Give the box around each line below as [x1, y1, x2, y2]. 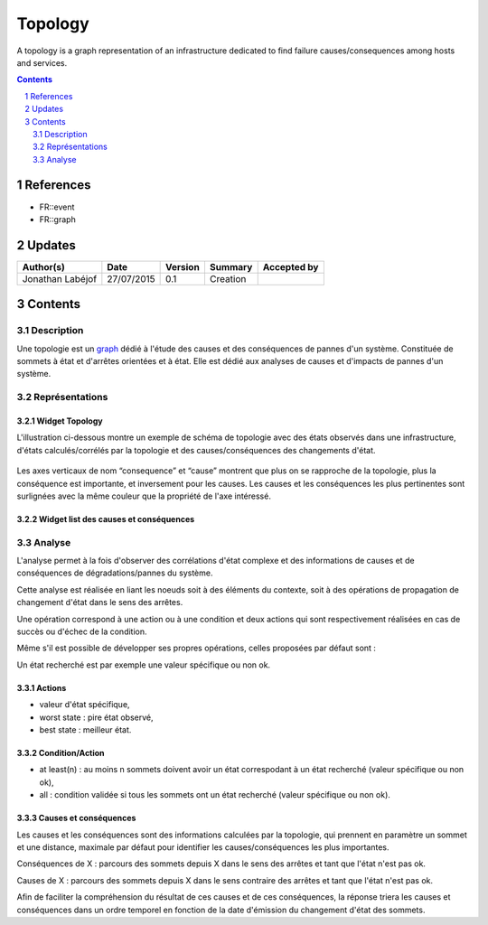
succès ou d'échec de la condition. [16, 626, 148, 637]
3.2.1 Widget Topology [16, 416, 103, 426]
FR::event [39, 201, 75, 212]
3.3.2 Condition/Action [16, 747, 105, 758]
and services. [16, 57, 68, 68]
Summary [209, 260, 253, 273]
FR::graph [39, 213, 76, 225]
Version [165, 260, 201, 273]
